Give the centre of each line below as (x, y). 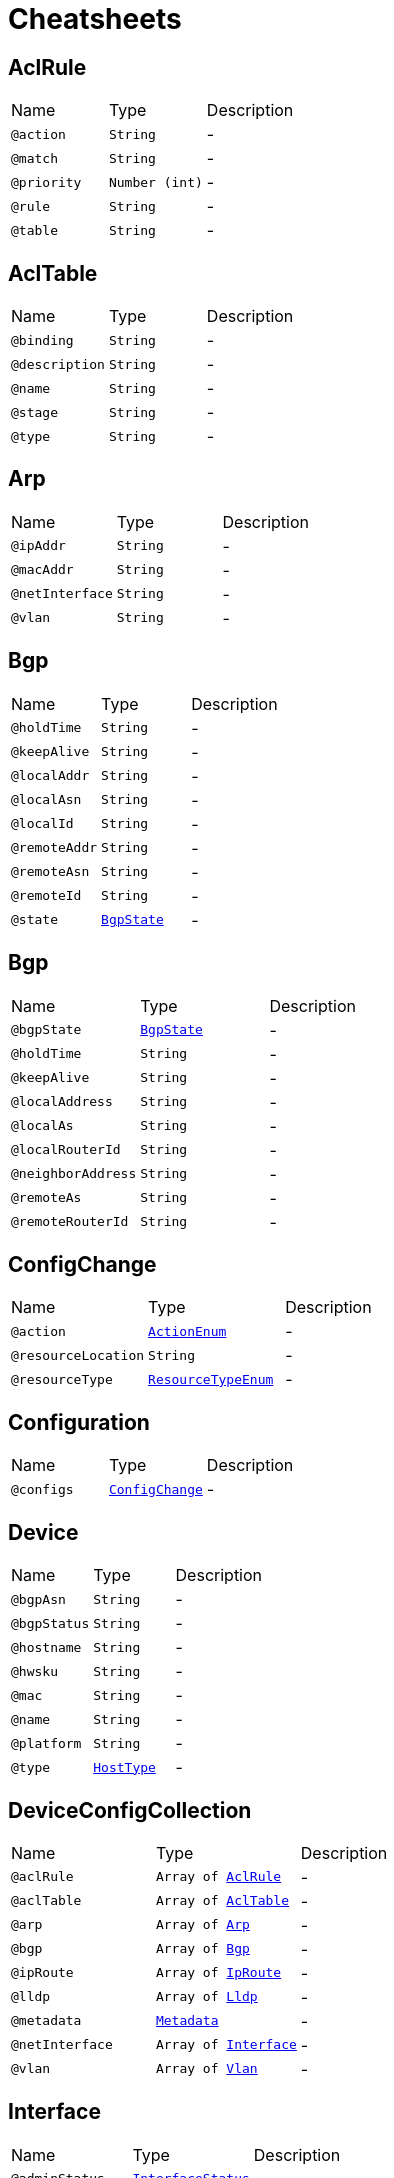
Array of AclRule (218, 1877)
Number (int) (155, 182)
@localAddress (62, 1102)
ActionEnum (187, 1331)
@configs (42, 1489)
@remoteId (46, 896)
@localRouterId (66, 1150)
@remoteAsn (50, 872)
